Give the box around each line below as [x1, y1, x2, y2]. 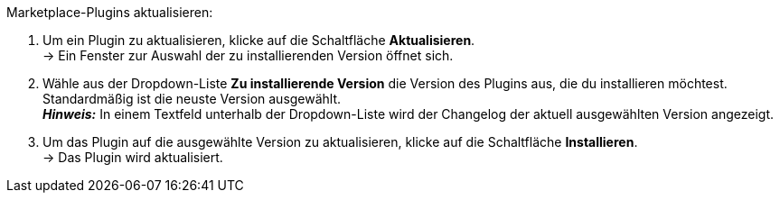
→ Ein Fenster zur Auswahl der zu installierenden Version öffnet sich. [42, 48, 454, 63]
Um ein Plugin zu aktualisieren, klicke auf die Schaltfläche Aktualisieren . [42, 32, 475, 48]
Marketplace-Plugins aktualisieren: [6, 5, 213, 20]
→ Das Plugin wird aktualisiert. [42, 150, 223, 165]
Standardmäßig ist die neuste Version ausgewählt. [42, 91, 342, 106]
